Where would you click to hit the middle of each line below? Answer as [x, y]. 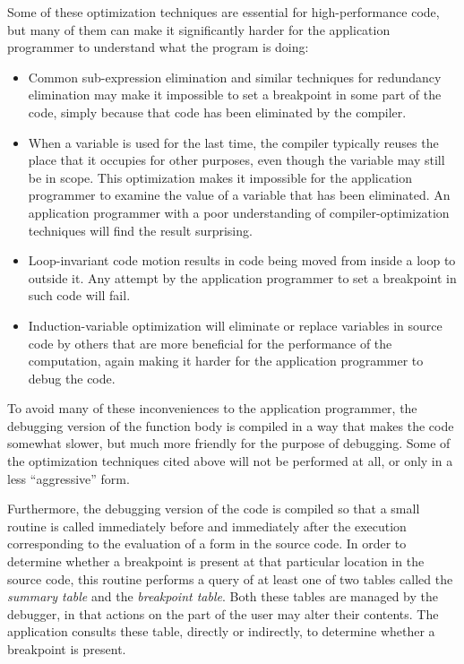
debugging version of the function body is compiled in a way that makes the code [231, 425]
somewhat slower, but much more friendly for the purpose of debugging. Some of [229, 443]
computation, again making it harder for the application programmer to [226, 361]
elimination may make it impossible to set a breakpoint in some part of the [235, 95]
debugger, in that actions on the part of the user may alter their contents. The [223, 613]
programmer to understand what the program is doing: [158, 47]
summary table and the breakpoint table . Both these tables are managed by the [223, 596]
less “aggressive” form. [69, 478]
